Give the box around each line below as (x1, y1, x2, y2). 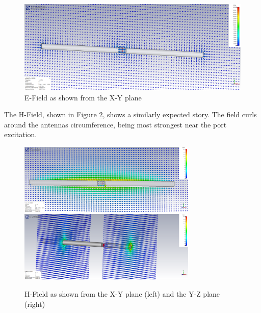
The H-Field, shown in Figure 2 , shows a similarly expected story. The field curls (4, 109, 257, 120)
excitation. (4, 129, 37, 140)
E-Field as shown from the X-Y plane (24, 92, 142, 102)
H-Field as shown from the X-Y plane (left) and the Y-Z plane (24, 289, 220, 299)
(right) (24, 298, 45, 309)
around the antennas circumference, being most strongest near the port (4, 119, 227, 129)
